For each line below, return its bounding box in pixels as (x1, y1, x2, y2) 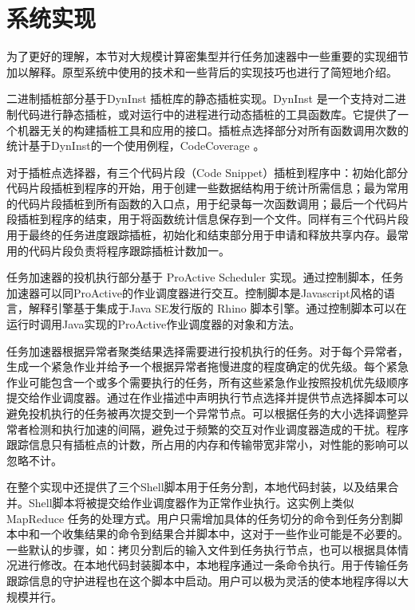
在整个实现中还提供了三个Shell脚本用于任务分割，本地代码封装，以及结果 (6, 478, 388, 495)
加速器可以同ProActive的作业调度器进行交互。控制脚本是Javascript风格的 (6, 284, 384, 301)
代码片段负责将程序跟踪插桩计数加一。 (28, 242, 230, 258)
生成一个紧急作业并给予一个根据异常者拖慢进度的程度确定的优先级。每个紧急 (6, 358, 409, 375)
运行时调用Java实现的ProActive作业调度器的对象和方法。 (6, 316, 301, 333)
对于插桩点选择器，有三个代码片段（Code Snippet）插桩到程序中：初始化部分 (6, 163, 409, 180)
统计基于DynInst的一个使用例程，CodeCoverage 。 (6, 137, 265, 154)
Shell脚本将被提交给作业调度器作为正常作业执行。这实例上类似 (28, 494, 354, 510)
